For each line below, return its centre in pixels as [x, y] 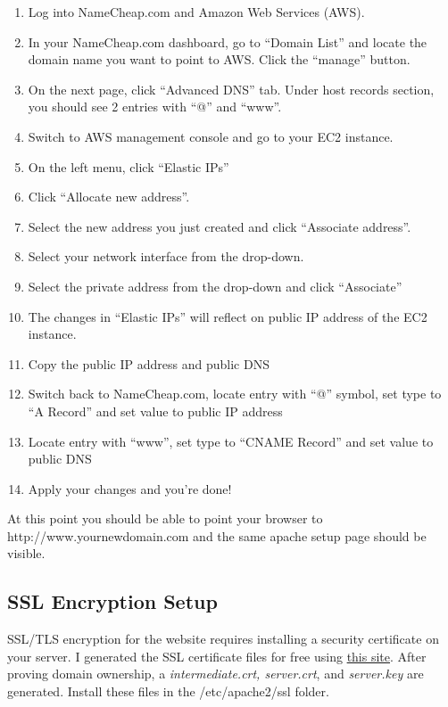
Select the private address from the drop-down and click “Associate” [215, 286]
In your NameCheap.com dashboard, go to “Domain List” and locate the [228, 41]
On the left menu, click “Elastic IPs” [129, 166]
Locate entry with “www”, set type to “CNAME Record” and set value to [231, 441]
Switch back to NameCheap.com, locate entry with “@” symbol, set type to [235, 394]
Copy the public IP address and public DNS [149, 363]
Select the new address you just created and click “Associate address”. [220, 226]
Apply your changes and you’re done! [130, 488]
